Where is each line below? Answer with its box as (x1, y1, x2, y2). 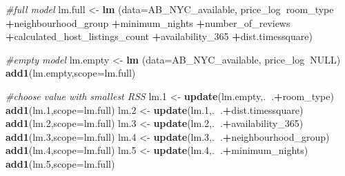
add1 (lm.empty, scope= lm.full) (6, 66, 136, 80)
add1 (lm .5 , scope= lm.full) (6, 156, 115, 170)
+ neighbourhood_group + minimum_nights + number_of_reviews (6, 15, 290, 30)
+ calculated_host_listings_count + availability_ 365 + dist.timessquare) (6, 29, 313, 43)
